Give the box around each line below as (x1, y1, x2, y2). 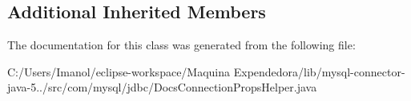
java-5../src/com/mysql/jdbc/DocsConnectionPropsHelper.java (7, 79, 317, 95)
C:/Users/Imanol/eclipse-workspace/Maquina (7, 63, 231, 80)
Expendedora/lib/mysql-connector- (233, 63, 405, 80)
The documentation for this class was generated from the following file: (7, 37, 356, 53)
